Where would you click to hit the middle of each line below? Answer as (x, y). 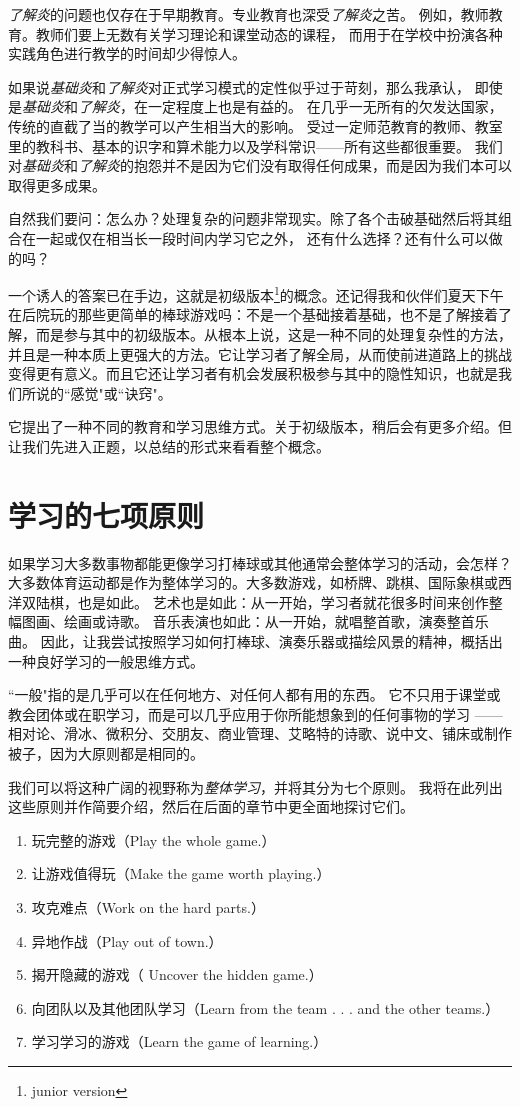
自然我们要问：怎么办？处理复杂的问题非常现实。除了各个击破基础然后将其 (253, 218)
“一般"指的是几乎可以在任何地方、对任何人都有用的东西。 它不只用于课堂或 (254, 694)
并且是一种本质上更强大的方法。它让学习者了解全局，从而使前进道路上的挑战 (260, 353)
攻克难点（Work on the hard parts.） (148, 906)
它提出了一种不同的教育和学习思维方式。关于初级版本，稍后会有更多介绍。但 (260, 426)
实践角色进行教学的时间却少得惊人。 (127, 53)
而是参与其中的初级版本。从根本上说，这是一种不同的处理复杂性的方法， (273, 333)
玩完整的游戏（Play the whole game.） (153, 839)
